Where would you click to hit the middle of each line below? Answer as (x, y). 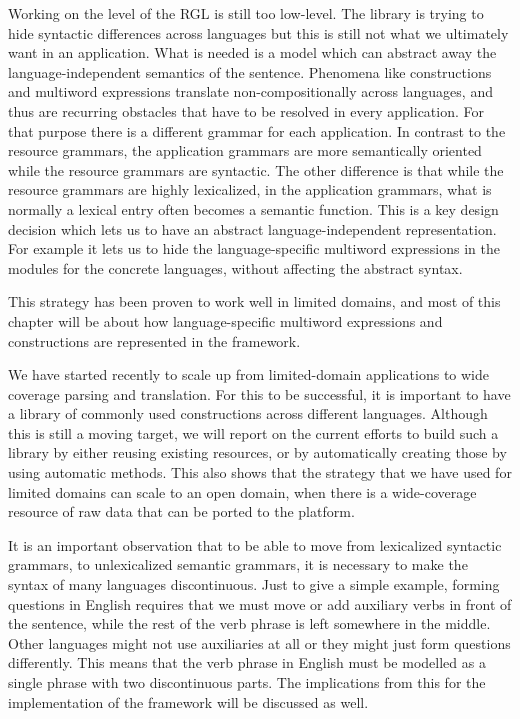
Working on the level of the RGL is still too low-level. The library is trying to (246, 13)
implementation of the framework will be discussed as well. (188, 701)
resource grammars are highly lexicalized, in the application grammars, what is (250, 189)
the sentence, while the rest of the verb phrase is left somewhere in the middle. (249, 623)
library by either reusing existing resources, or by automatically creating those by (257, 452)
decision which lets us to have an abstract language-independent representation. (252, 228)
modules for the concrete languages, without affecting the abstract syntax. (235, 267)
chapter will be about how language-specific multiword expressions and (225, 320)
